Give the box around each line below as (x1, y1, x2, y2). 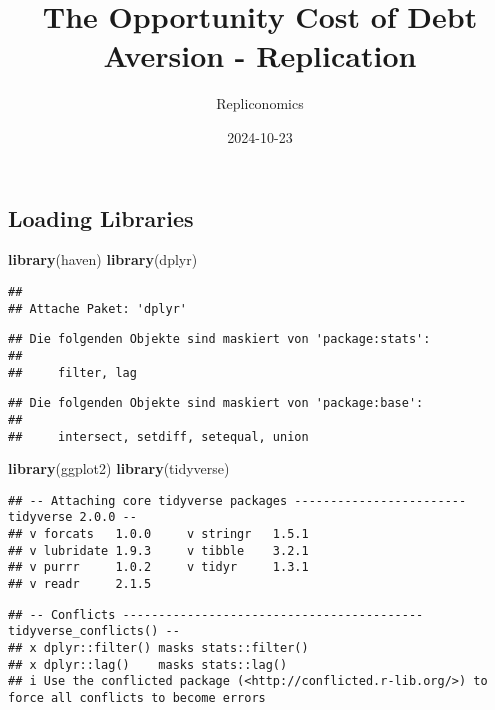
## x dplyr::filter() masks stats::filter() (8, 641, 309, 655)
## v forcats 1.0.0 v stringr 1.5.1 (8, 527, 309, 542)
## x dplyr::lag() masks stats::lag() (8, 657, 288, 672)
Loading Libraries (8, 202, 194, 233)
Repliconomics (216, 93, 304, 114)
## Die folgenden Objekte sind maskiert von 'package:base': (8, 396, 424, 411)
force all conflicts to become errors (8, 690, 266, 705)
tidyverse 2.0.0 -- (8, 510, 137, 525)
